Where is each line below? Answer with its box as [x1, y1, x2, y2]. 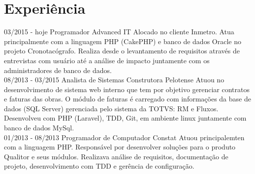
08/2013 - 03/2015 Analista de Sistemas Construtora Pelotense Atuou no [4, 75, 224, 85]
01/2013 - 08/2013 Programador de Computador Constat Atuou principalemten [4, 132, 245, 142]
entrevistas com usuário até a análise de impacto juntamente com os [4, 55, 210, 65]
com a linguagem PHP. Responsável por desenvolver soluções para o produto [4, 142, 236, 152]
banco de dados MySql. [4, 123, 74, 133]
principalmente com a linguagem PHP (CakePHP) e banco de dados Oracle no [4, 36, 241, 46]
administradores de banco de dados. [4, 65, 112, 75]
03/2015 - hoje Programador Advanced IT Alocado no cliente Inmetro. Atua [4, 26, 234, 37]
